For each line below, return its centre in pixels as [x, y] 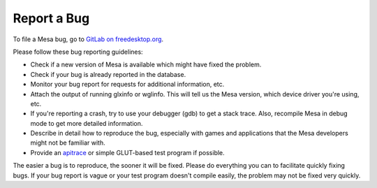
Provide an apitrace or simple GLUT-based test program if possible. [127, 152]
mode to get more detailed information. [87, 123]
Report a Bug [51, 18]
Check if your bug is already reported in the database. [108, 74]
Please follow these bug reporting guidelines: [78, 52]
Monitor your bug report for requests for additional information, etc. [127, 85]
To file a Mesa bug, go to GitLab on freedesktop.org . [88, 39]
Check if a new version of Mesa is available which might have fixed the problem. [146, 65]
